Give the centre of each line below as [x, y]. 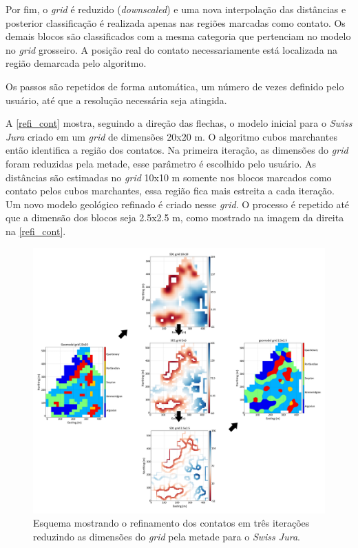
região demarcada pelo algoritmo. [76, 63]
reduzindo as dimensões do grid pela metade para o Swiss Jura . [167, 536]
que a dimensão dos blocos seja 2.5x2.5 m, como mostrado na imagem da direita [175, 217]
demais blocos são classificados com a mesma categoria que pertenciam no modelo [178, 36]
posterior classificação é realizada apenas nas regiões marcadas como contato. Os [176, 22]
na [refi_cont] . [36, 231]
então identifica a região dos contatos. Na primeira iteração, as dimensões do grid [177, 150]
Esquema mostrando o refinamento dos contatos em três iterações [171, 523]
